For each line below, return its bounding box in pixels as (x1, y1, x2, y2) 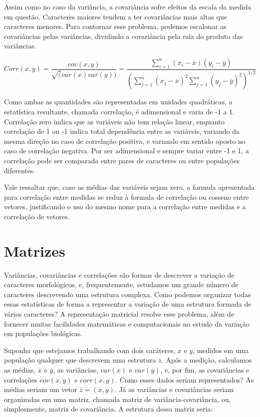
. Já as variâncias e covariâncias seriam (114, 384, 234, 395)
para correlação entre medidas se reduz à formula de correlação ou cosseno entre (4, 191, 249, 202)
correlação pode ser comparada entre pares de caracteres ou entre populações (4, 155, 240, 165)
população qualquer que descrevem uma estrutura (4, 355, 156, 365)
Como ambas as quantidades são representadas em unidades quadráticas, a (4, 96, 233, 107)
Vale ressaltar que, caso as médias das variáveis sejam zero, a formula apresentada (4, 182, 255, 192)
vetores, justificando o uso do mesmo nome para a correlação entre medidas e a (4, 201, 246, 212)
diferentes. (4, 165, 35, 175)
